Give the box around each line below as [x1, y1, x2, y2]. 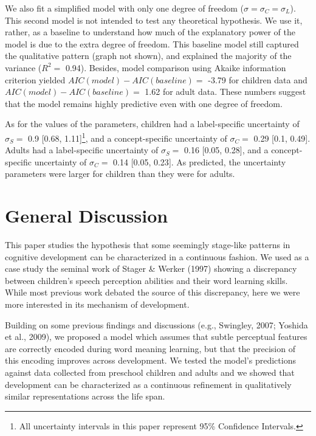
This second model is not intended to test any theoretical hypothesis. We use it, [5, 13, 303, 26]
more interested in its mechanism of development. [5, 298, 190, 311]
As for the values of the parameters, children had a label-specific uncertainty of [5, 117, 300, 130]
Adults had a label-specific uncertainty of [5, 144, 159, 156]
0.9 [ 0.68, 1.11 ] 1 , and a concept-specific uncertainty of [28, 130, 227, 144]
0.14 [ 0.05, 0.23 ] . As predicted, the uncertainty [113, 155, 286, 168]
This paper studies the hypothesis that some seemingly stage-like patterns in [5, 238, 290, 251]
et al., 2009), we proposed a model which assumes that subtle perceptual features [5, 330, 307, 343]
